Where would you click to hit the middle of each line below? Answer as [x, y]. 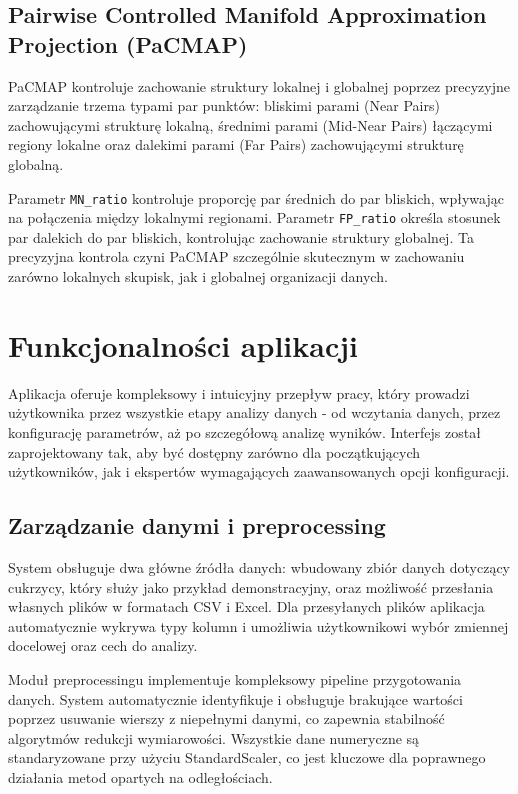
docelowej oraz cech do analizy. [103, 645]
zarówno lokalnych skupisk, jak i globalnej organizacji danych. [198, 276]
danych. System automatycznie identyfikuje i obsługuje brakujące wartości [235, 698]
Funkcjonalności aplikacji [183, 344]
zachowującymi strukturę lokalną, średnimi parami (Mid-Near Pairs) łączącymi [250, 124]
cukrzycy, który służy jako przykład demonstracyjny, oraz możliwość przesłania [251, 586]
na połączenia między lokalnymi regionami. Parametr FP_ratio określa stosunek [254, 217]
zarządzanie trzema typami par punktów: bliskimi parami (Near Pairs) [224, 105]
